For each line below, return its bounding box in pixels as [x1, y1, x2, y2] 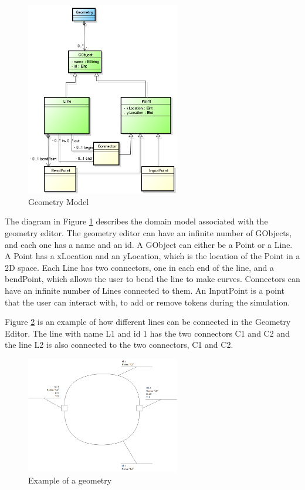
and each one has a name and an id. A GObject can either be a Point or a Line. [5, 238, 293, 250]
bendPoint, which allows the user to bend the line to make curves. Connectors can [5, 273, 300, 285]
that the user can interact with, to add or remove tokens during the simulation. [5, 296, 290, 308]
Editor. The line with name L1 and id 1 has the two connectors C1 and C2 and [5, 327, 290, 339]
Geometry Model [28, 195, 89, 207]
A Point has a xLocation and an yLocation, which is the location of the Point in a [5, 250, 300, 262]
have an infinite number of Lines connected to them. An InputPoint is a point [5, 284, 284, 296]
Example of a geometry [28, 474, 112, 486]
